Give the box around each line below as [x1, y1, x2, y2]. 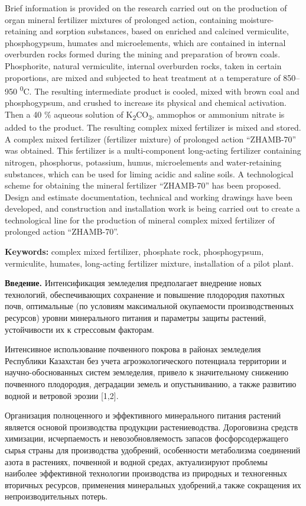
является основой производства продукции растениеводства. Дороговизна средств [5, 420, 298, 433]
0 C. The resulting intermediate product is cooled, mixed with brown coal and [19, 83, 300, 97]
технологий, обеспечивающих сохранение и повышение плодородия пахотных [5, 288, 285, 300]
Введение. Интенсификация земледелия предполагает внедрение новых [5, 277, 262, 289]
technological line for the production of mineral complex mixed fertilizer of [5, 213, 275, 226]
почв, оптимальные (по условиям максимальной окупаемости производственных [5, 300, 294, 312]
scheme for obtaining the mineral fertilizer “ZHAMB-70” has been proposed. [5, 179, 281, 192]
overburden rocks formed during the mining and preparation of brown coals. [5, 48, 281, 60]
